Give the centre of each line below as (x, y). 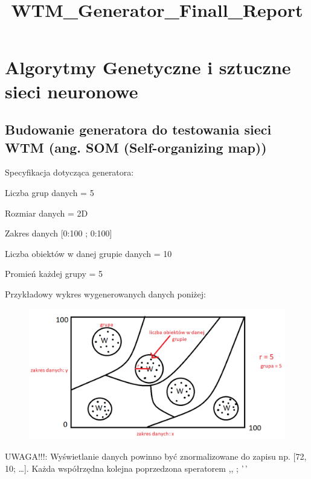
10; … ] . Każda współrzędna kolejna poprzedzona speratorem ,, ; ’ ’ (126, 468)
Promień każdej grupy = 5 (54, 274)
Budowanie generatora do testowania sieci (138, 129)
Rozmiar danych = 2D (46, 213)
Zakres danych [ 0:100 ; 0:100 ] (59, 233)
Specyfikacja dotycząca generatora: (69, 172)
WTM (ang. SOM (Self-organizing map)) (136, 147)
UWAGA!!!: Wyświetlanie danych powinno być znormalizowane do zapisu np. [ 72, (156, 456)
